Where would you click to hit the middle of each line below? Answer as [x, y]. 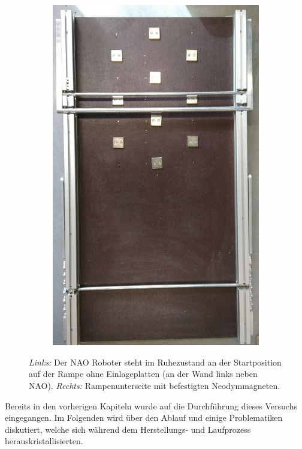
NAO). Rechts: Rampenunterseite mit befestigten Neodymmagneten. [155, 386]
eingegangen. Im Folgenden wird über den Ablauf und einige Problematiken [144, 417]
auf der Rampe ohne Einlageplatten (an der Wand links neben [143, 374]
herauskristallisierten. [44, 441]
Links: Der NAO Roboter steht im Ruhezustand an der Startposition [155, 362]
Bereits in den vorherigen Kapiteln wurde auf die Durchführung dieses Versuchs [151, 405]
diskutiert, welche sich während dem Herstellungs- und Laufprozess [128, 429]
